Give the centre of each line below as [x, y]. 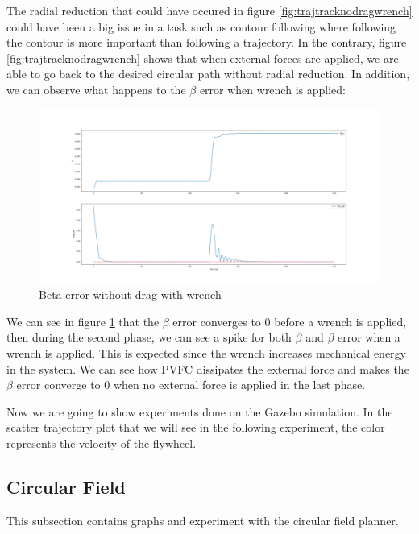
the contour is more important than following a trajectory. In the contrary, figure [207, 42]
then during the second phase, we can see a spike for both [149, 337]
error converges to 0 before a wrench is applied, [290, 321]
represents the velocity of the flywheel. [102, 443]
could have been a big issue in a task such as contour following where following [201, 26]
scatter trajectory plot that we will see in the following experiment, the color [196, 427]
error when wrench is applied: [272, 89]
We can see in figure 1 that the [83, 321]
